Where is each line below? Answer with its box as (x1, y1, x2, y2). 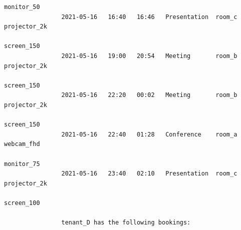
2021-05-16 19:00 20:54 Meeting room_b (61, 52, 237, 59)
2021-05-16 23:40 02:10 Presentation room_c (61, 170, 237, 177)
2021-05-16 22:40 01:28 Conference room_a (61, 130, 237, 138)
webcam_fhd (4, 140, 40, 148)
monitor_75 (4, 160, 40, 167)
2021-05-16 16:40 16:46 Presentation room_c (61, 13, 237, 20)
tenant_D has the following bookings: (61, 219, 191, 226)
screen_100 (4, 199, 40, 206)
